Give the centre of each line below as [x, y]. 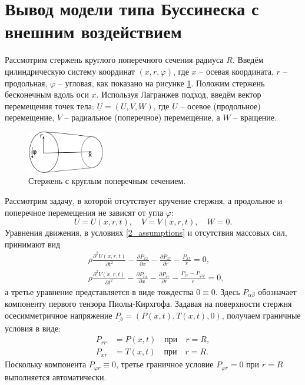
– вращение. [255, 117]
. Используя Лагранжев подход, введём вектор [179, 94]
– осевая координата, [236, 71]
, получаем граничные [261, 315]
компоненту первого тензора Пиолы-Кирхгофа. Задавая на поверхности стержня [148, 304]
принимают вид [33, 244]
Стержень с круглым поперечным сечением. [107, 181]
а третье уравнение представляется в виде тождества [99, 292]
